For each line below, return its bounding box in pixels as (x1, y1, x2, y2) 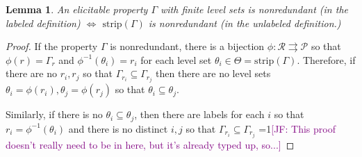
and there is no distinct (68, 121, 168, 135)
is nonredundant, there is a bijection (110, 39, 265, 53)
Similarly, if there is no (6, 107, 103, 122)
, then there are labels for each (134, 107, 265, 122)
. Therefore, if (297, 52, 356, 67)
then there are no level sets (156, 66, 271, 81)
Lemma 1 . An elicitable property (6, 2, 148, 16)
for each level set (140, 52, 212, 67)
